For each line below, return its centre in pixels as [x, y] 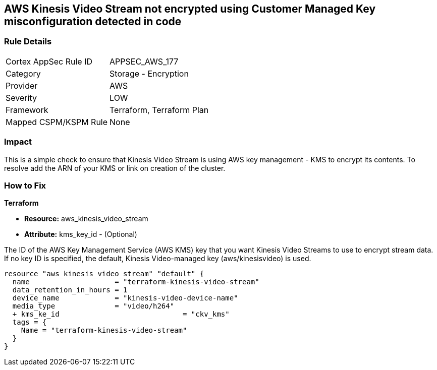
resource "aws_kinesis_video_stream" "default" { [104, 274]
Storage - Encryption [149, 73]
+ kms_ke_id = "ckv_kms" [121, 314]
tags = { [30, 322]
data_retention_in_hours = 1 [70, 290]
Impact [18, 142]
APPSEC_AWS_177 [144, 61]
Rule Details [28, 42]
